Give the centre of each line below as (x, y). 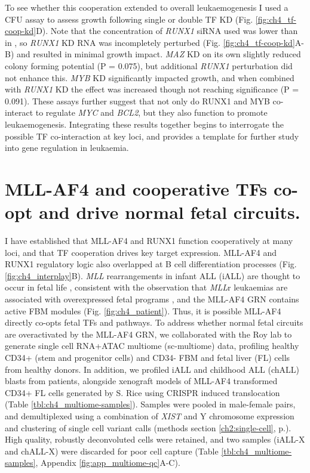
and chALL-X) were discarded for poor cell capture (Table (112, 451)
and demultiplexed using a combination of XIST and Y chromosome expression (150, 415)
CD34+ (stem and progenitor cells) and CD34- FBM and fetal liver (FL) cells (148, 357)
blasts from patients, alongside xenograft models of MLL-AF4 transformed (141, 381)
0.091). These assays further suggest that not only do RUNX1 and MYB (137, 101)
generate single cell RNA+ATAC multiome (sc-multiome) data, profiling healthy (152, 346)
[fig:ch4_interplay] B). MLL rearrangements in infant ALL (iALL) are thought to (153, 275)
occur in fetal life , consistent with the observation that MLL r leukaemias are (146, 287)
